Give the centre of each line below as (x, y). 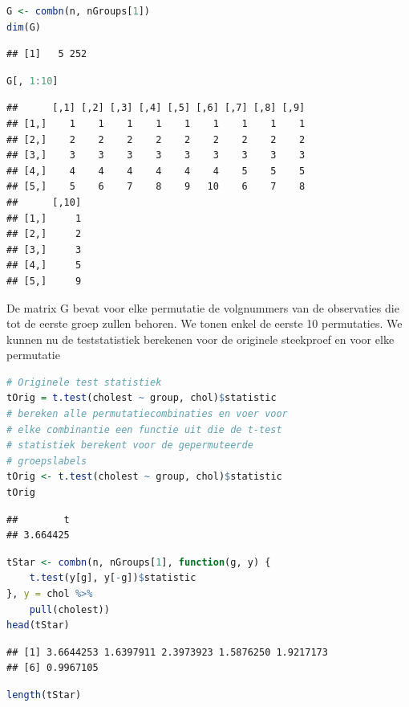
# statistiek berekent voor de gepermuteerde (130, 445)
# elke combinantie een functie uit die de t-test (144, 429)
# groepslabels (47, 461)
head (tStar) (38, 625)
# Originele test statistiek (84, 382)
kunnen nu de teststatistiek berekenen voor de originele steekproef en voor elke (200, 339)
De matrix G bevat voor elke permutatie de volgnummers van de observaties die (203, 307)
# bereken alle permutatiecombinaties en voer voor (147, 414)
